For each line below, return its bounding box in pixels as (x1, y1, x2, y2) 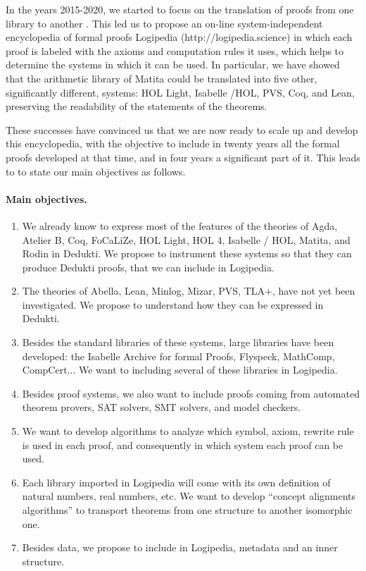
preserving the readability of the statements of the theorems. (6, 99, 267, 113)
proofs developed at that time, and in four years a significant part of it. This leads (6, 149, 360, 164)
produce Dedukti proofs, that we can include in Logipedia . (22, 259, 274, 274)
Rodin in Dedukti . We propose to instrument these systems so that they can (22, 246, 352, 261)
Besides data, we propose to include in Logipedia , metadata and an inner (22, 540, 338, 555)
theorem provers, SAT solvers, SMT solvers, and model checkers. (22, 400, 301, 415)
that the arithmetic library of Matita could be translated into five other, (6, 70, 317, 85)
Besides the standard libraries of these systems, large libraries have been (22, 335, 334, 350)
